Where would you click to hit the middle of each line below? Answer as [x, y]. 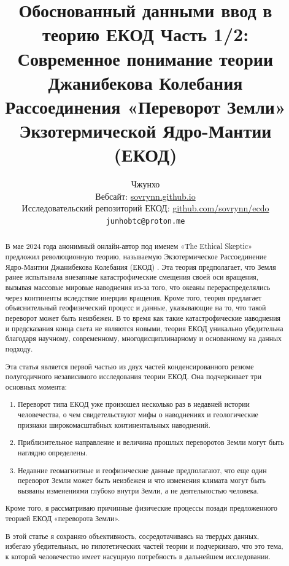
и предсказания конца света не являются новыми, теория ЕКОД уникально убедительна [144, 328]
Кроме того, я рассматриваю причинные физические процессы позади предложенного [141, 508]
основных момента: [36, 386]
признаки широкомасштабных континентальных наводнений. [114, 424]
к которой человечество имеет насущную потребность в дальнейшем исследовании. [138, 556]
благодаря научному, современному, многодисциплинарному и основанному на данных [144, 338]
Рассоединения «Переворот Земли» [145, 106]
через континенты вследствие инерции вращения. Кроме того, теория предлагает [133, 297]
